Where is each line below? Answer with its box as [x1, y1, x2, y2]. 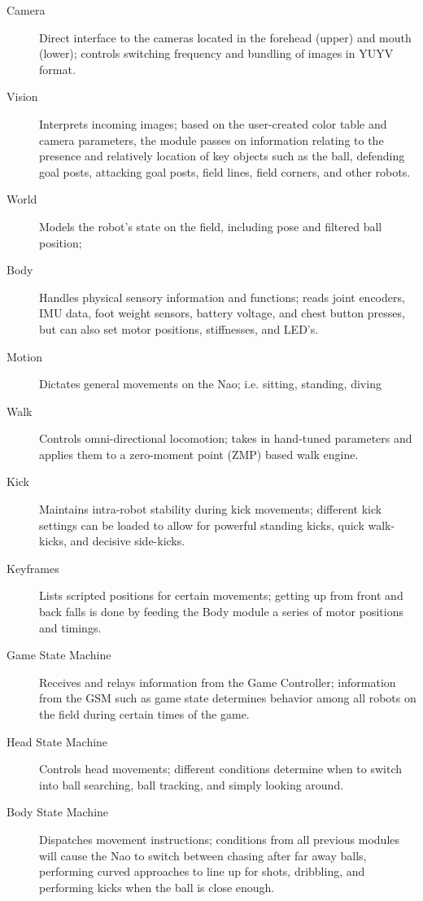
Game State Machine [7, 646, 111, 663]
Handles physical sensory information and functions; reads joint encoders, [39, 288, 405, 305]
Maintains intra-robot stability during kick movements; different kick [39, 501, 382, 518]
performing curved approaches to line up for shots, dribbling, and [39, 863, 365, 880]
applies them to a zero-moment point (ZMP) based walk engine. [39, 445, 359, 462]
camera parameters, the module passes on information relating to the [39, 131, 384, 148]
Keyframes [7, 559, 59, 576]
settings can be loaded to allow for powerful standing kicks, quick [39, 516, 364, 533]
